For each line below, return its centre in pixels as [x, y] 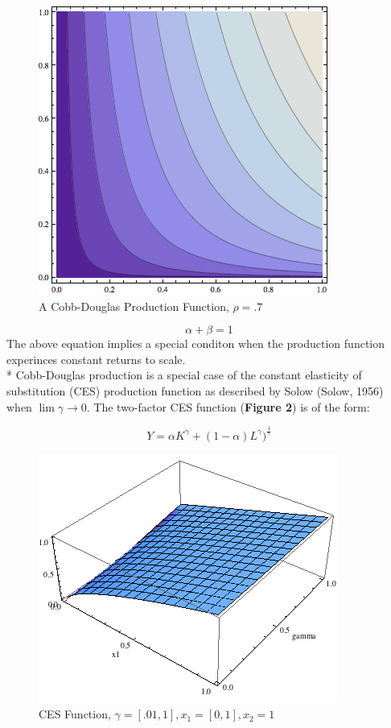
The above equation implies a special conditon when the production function [196, 343]
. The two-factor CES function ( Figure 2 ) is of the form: [228, 406]
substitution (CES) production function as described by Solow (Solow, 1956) [195, 390]
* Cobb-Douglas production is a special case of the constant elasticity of [184, 375]
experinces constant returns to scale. [96, 359]
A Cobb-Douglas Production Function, [134, 306]
